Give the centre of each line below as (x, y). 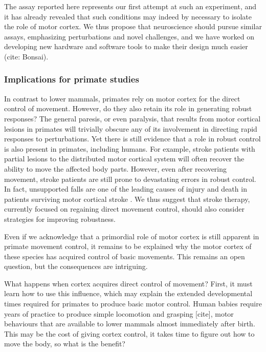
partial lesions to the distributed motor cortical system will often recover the (124, 159)
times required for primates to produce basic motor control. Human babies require (133, 304)
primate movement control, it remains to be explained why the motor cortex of (128, 246)
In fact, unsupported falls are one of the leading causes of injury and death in (126, 189)
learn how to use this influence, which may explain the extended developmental (128, 293)
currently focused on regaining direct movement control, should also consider (124, 209)
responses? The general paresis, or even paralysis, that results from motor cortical (132, 118)
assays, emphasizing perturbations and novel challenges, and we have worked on (129, 36)
